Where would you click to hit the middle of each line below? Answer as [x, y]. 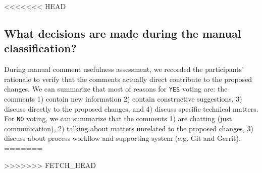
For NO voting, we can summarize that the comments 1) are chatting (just [118, 118]
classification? [40, 48]
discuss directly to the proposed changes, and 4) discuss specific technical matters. [131, 108]
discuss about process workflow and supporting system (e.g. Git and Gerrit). [122, 138]
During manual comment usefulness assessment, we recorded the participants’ [124, 69]
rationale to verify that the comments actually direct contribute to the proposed [128, 79]
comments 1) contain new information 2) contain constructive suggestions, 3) [123, 99]
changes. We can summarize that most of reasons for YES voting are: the [116, 89]
